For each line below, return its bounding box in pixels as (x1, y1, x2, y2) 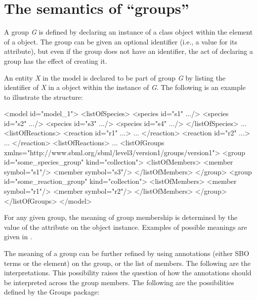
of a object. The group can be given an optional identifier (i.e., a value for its (4, 36, 237, 46)
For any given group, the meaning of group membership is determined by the (4, 212, 238, 222)
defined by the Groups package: (4, 287, 100, 297)
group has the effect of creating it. (4, 55, 107, 66)
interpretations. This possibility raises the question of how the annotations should (4, 267, 252, 278)
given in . (4, 231, 32, 242)
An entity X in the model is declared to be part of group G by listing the (4, 72, 226, 83)
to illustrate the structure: (4, 91, 83, 102)
